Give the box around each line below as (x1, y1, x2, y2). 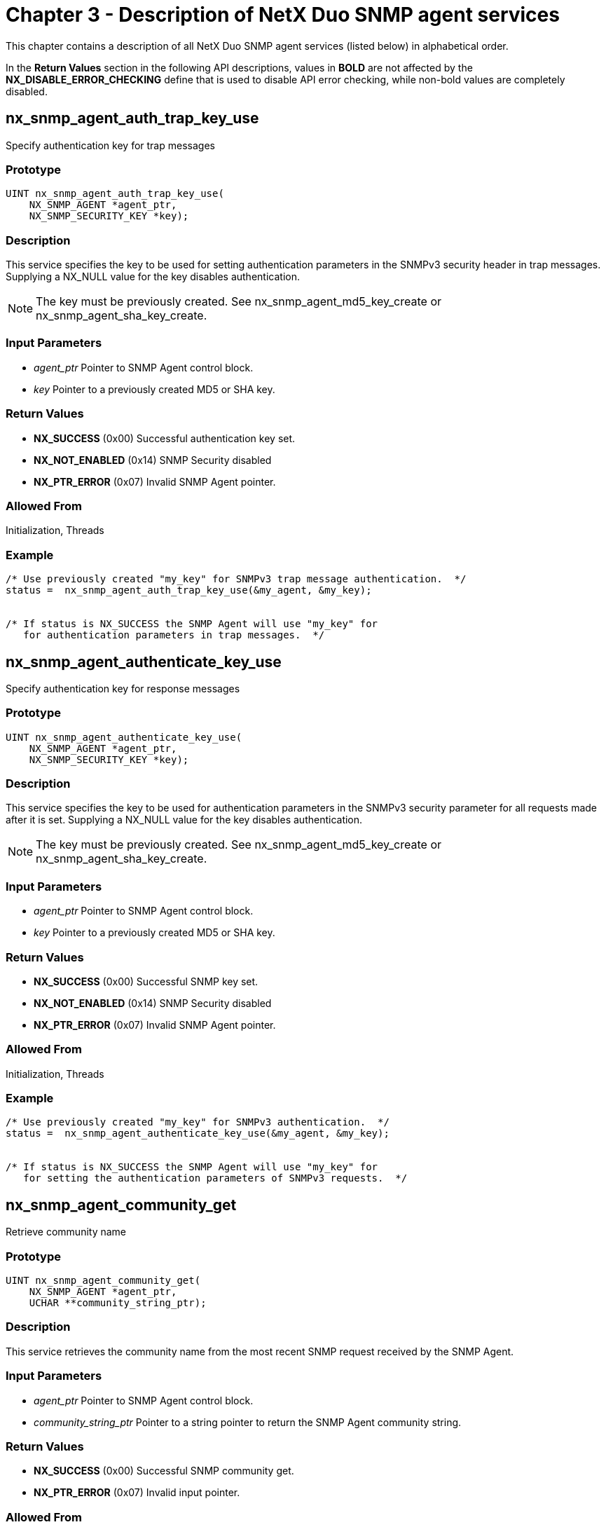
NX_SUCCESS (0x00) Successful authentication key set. (34, 432, 296, 444)
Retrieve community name (6, 1226, 127, 1238)
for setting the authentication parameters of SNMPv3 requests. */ (23, 1172, 408, 1184)
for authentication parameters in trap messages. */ (23, 629, 325, 641)
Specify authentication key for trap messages (6, 139, 215, 151)
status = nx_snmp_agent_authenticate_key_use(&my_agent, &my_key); (6, 1128, 390, 1139)
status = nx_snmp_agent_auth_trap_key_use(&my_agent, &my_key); (6, 584, 372, 596)
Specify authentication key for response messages (6, 682, 240, 694)
